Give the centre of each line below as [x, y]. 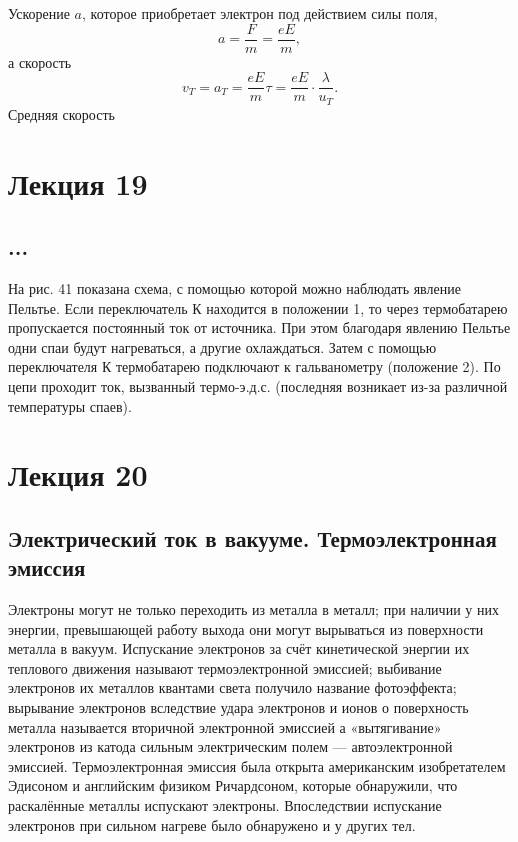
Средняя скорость [61, 113]
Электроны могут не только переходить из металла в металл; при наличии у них [253, 609]
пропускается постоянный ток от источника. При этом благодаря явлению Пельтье [259, 327]
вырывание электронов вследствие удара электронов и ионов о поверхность [238, 707]
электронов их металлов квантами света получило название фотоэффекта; [232, 687]
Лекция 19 [78, 182]
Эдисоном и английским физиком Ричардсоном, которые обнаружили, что [233, 785]
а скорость [40, 61]
